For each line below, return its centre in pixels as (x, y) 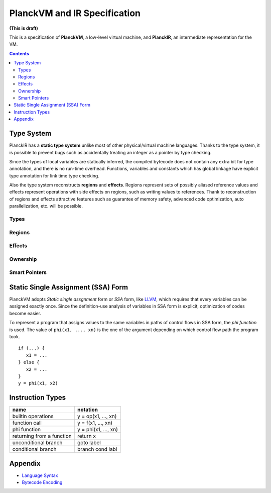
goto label (89, 443)
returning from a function (42, 436)
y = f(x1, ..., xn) (95, 423)
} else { (29, 362)
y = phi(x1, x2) (38, 383)
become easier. (25, 313)
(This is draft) (24, 28)
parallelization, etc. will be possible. (46, 206)
